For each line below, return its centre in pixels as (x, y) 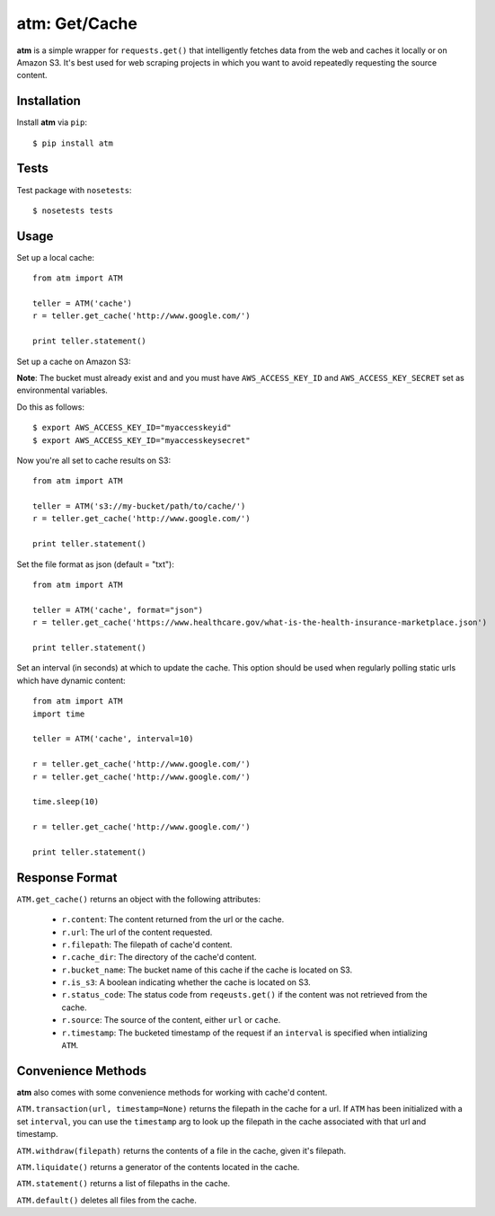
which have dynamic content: (71, 680)
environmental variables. (62, 390)
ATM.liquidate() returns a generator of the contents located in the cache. (158, 1167)
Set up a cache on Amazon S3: (74, 361)
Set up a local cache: (55, 257)
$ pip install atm (73, 143)
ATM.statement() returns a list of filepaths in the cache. (124, 1184)
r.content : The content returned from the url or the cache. (173, 919)
